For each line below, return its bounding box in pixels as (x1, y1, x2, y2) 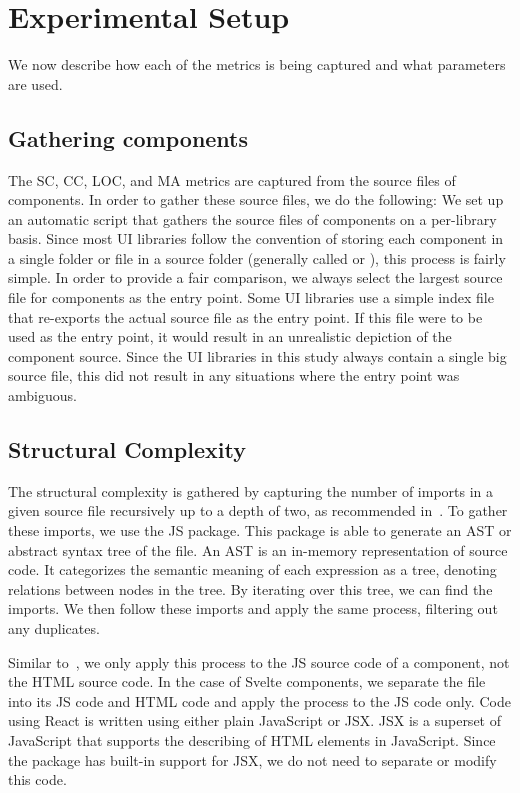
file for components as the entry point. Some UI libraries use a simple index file (8, 287, 494, 308)
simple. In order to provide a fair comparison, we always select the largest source (8, 267, 503, 288)
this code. (8, 769, 67, 790)
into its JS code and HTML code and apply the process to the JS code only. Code (8, 690, 511, 711)
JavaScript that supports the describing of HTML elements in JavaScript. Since (8, 729, 496, 750)
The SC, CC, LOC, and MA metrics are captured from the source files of (8, 169, 456, 190)
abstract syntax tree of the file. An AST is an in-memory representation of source (8, 539, 508, 560)
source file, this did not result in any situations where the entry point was (8, 365, 460, 386)
